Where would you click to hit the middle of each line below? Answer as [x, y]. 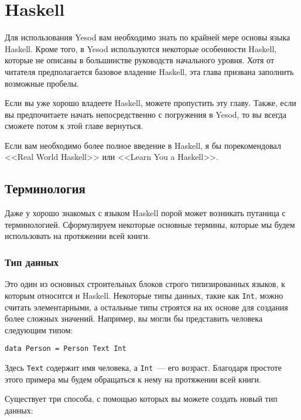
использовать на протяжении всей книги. [78, 236]
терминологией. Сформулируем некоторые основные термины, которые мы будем [150, 224]
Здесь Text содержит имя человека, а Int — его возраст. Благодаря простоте [143, 367]
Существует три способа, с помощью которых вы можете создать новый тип [141, 399]
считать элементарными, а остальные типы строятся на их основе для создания [146, 307]
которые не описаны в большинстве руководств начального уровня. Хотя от [140, 60]
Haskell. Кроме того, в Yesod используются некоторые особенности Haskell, [141, 48]
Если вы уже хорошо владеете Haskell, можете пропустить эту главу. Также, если [150, 103]
